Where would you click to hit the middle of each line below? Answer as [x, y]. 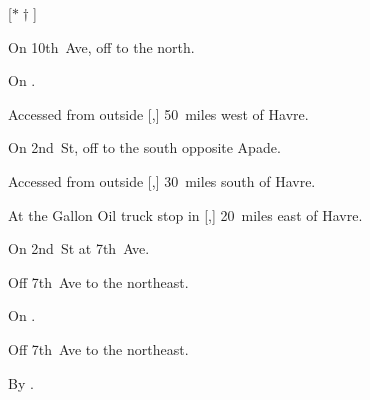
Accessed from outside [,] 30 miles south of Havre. [162, 180]
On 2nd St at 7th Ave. [79, 248]
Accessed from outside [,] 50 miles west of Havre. [158, 113]
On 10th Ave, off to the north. [101, 46]
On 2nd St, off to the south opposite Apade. [144, 147]
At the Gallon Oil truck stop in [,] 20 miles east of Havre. [185, 214]
